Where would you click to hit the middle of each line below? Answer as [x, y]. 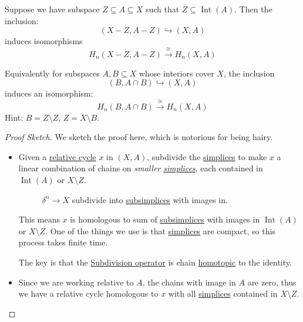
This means [39, 219]
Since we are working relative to [76, 282]
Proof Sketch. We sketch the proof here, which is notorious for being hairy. [139, 137]
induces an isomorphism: [49, 93]
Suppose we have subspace [52, 9]
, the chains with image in [189, 282]
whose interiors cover [176, 73]
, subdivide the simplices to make [207, 156]
